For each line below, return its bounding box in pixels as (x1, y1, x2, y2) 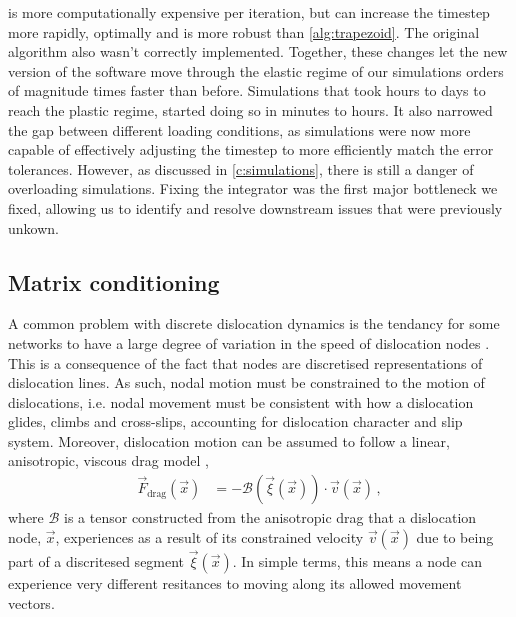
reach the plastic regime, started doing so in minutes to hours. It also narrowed (8, 99, 493, 120)
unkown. (8, 217, 59, 238)
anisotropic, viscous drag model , (8, 450, 209, 471)
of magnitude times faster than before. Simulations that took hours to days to (8, 80, 486, 101)
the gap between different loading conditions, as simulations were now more (8, 119, 471, 140)
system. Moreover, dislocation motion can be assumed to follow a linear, (8, 430, 450, 451)
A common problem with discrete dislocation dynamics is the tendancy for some (8, 313, 500, 334)
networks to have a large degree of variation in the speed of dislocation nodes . (8, 332, 490, 353)
